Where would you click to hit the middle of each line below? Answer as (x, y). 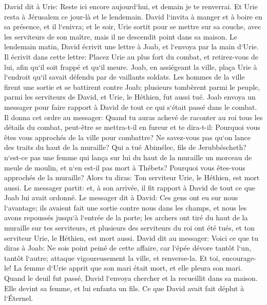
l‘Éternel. (19, 298)
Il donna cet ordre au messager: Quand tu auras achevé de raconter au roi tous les (133, 117)
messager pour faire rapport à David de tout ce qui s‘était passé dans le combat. (131, 107)
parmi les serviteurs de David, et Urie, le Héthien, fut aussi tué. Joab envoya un (130, 97)
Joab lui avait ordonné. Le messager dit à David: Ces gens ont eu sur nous (121, 197)
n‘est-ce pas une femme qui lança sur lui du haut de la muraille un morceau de (128, 157)
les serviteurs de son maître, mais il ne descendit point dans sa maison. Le (121, 36)
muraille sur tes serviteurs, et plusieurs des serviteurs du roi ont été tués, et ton (129, 228)
